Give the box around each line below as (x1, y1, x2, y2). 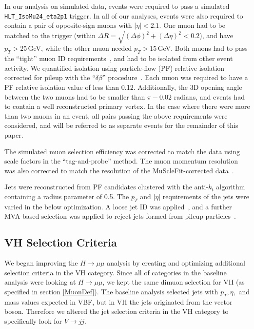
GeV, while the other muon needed (28, 43, 132, 53)
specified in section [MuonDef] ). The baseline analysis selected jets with (4, 286, 218, 296)
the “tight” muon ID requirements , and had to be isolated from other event (4, 53, 233, 63)
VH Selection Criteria (4, 235, 117, 250)
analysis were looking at (4, 277, 76, 287)
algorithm (216, 182, 245, 192)
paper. (4, 129, 23, 140)
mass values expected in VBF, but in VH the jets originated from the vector (4, 296, 233, 307)
